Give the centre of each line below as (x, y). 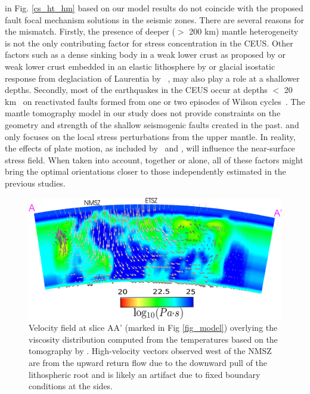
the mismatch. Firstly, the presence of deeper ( (90, 31)
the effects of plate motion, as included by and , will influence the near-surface (150, 148)
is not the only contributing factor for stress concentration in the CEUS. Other (149, 43)
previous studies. (35, 183)
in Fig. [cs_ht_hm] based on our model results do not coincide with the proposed (154, 8)
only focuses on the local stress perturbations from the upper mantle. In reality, (150, 136)
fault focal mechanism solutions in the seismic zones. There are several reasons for (155, 19)
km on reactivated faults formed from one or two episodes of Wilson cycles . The (155, 101)
